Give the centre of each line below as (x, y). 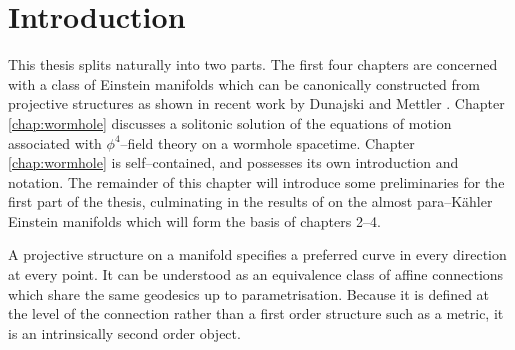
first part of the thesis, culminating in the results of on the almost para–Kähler (250, 201)
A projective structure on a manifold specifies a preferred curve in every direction (257, 254)
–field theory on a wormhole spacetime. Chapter (267, 142)
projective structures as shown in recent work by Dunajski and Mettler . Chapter (256, 103)
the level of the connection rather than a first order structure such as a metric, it (256, 313)
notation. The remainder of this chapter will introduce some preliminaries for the (256, 181)
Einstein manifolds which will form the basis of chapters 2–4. (194, 220)
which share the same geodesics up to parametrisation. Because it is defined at (249, 293)
